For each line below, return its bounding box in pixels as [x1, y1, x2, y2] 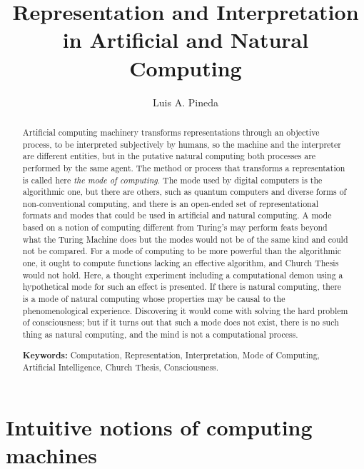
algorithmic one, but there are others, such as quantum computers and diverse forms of [22, 186, 347, 198]
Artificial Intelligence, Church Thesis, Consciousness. [22, 361, 219, 373]
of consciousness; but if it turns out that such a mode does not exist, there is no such [22, 316, 339, 328]
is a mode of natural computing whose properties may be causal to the [22, 293, 285, 305]
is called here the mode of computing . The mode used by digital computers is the [22, 173, 323, 186]
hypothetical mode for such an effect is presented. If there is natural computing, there [22, 281, 342, 293]
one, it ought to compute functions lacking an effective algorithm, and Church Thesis [22, 257, 339, 269]
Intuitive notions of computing [6, 412, 313, 441]
